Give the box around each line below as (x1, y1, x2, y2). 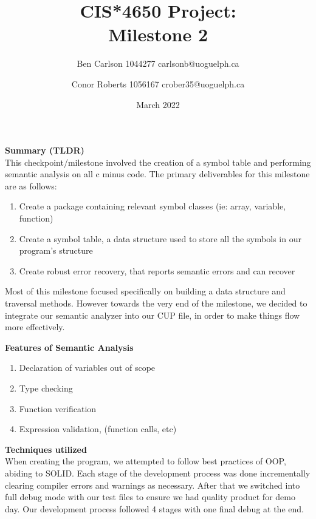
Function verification (19, 402, 97, 415)
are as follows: (5, 179, 57, 192)
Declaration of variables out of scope (19, 361, 156, 374)
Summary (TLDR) (5, 144, 84, 157)
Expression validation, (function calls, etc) (19, 422, 177, 435)
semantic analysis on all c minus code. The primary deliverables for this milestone (5, 168, 310, 180)
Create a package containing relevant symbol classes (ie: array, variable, (19, 200, 286, 212)
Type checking (19, 382, 73, 394)
